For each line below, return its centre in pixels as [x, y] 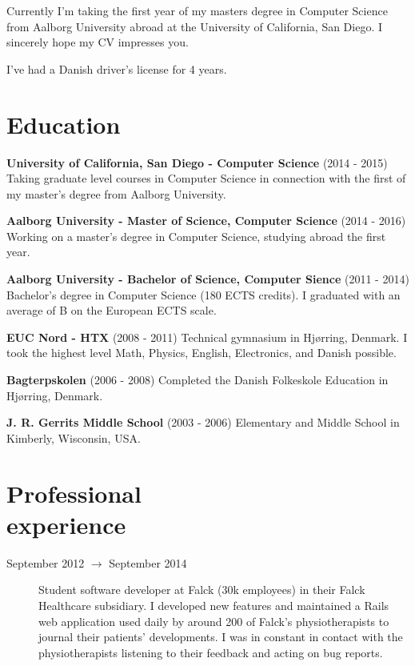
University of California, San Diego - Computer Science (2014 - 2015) [197, 162]
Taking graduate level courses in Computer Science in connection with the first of [206, 178]
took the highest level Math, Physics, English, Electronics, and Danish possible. [202, 353]
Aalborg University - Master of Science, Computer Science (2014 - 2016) [206, 221]
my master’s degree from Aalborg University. [116, 193]
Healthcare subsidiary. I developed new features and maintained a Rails [214, 605]
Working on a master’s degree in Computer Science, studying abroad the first [196, 236]
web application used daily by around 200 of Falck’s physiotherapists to [214, 621]
